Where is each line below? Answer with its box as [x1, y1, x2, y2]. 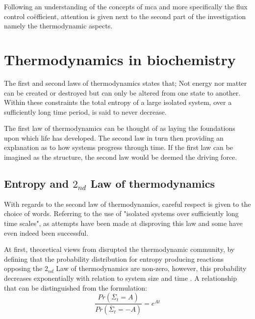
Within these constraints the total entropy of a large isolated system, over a [4, 97, 232, 107]
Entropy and [4, 176, 69, 191]
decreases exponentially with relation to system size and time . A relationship [4, 273, 237, 283]
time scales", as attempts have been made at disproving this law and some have [4, 218, 243, 228]
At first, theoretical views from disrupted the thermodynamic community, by [4, 244, 235, 254]
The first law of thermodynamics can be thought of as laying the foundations [4, 123, 235, 133]
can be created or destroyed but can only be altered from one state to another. [4, 87, 241, 98]
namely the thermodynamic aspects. [4, 21, 113, 31]
